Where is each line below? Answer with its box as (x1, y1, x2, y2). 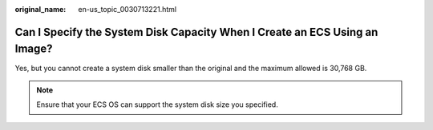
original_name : (14, 5, 67, 14)
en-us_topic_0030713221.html (78, 5, 176, 14)
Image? (14, 42, 53, 56)
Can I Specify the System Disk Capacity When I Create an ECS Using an (14, 25, 378, 39)
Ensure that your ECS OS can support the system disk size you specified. (36, 100, 278, 109)
